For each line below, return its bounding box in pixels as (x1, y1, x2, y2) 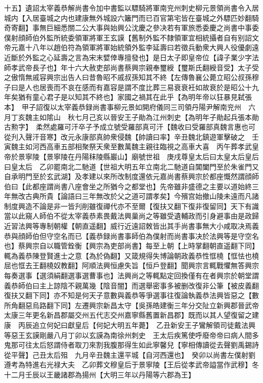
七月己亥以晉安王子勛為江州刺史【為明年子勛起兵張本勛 (74, 111, 259, 122)
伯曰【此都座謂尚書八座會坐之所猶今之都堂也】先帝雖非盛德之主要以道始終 (4, 181, 252, 191)
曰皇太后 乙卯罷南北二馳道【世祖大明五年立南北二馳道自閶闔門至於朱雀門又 (4, 161, 259, 172)
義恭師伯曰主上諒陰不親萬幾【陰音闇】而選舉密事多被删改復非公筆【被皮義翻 (4, 280, 259, 290)
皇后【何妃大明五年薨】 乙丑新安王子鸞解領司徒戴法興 (74, 320, 255, 330)
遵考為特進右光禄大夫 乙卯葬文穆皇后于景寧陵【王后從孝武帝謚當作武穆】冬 (4, 359, 259, 370)
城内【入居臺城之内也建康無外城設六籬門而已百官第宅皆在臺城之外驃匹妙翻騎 (4, 12, 259, 23)
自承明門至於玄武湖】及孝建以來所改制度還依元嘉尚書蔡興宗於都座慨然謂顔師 (4, 171, 259, 182)
